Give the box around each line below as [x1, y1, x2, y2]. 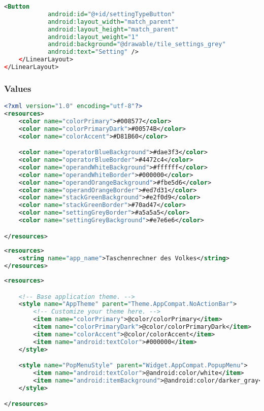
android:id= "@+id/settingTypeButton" [47, 10, 175, 18]
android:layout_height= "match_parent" [47, 25, 179, 33]
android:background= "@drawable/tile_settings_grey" [47, 41, 226, 48]
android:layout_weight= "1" [47, 33, 139, 41]
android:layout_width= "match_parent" [47, 18, 175, 25]
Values [4, 82, 31, 94]
